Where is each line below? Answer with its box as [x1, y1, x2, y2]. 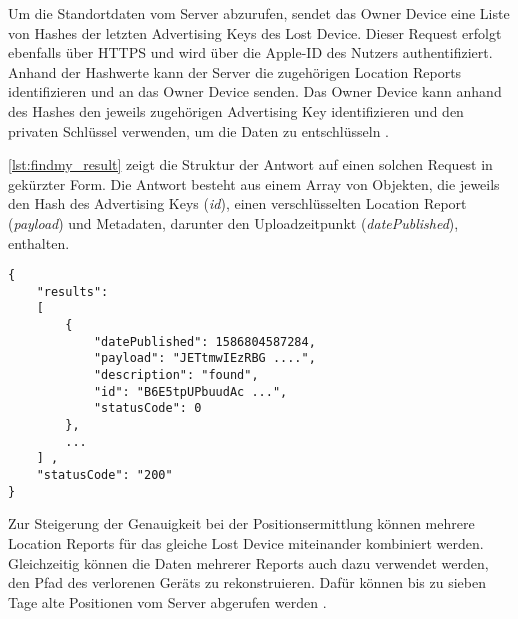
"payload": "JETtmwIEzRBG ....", [93, 351, 316, 366]
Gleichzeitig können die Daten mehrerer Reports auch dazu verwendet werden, [8, 552, 489, 573]
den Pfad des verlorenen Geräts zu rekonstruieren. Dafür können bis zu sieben [8, 572, 486, 593]
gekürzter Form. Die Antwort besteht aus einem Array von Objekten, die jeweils [8, 173, 500, 194]
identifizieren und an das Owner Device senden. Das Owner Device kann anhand [8, 81, 502, 102]
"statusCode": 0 [93, 401, 202, 416]
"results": [36, 284, 109, 299]
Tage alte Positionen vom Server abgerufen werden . [8, 591, 327, 612]
